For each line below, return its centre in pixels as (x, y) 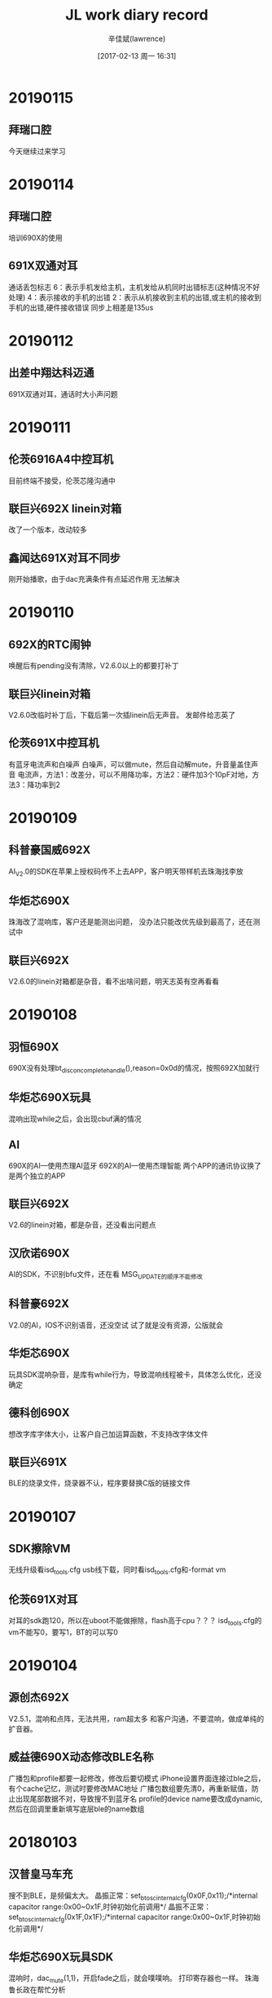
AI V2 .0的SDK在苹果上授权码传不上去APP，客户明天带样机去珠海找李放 (126, 872)
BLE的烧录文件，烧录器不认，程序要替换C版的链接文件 (100, 1483)
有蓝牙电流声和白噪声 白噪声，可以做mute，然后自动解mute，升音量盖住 (130, 764)
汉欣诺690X (39, 1253)
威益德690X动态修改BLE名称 (81, 1757)
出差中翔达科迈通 (51, 373)
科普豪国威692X (50, 850)
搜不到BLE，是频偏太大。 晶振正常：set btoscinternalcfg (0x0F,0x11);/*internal (133, 1896)
